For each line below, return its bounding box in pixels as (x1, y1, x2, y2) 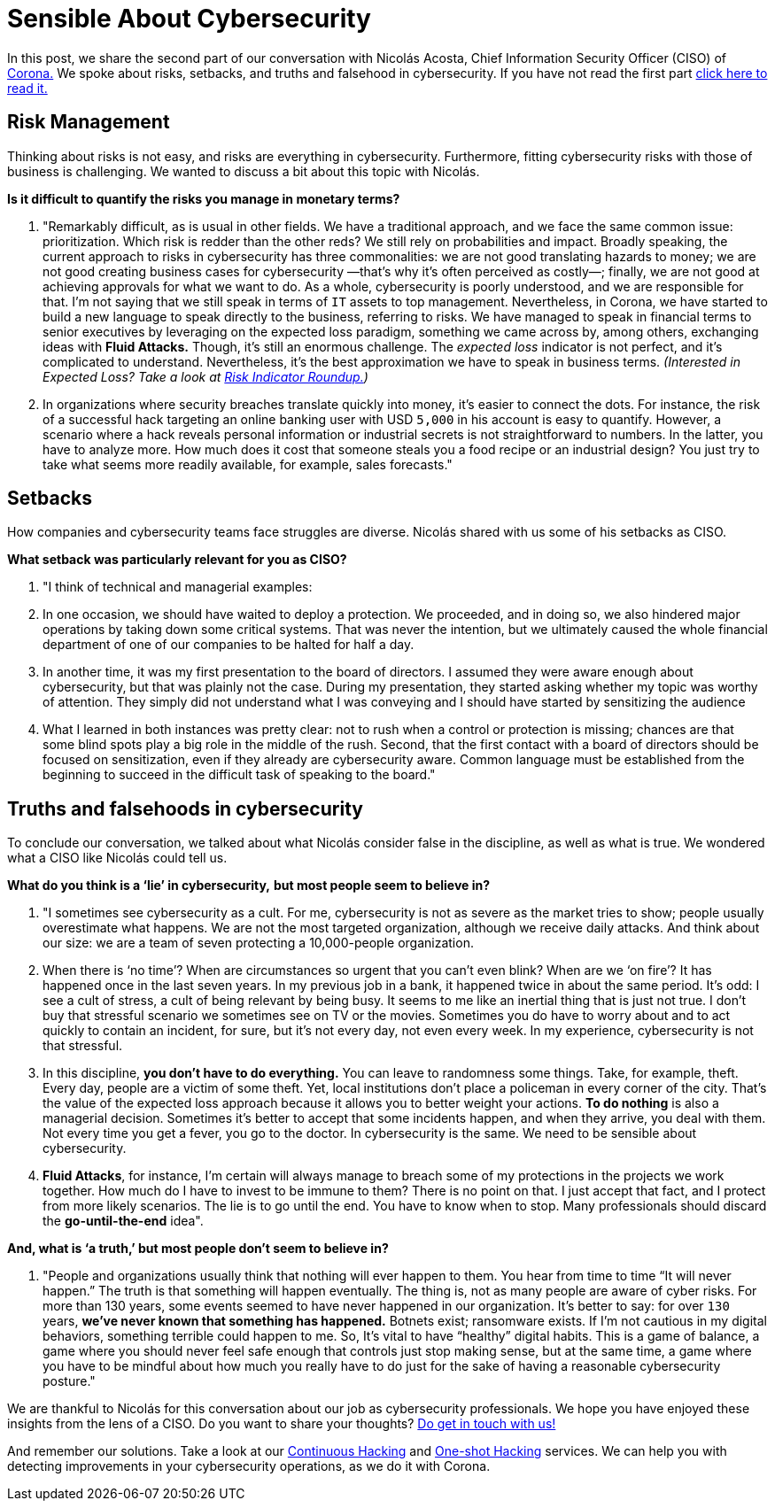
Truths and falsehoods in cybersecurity (7, 797, 363, 820)
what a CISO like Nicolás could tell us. (7, 850, 228, 866)
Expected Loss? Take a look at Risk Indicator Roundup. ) (43, 368, 368, 384)
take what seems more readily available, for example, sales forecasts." (43, 456, 453, 472)
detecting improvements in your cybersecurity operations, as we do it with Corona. (7, 1458, 491, 1474)
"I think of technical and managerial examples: (43, 579, 313, 595)
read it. (7, 80, 48, 96)
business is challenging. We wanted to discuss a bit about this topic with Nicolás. (7, 163, 480, 179)
